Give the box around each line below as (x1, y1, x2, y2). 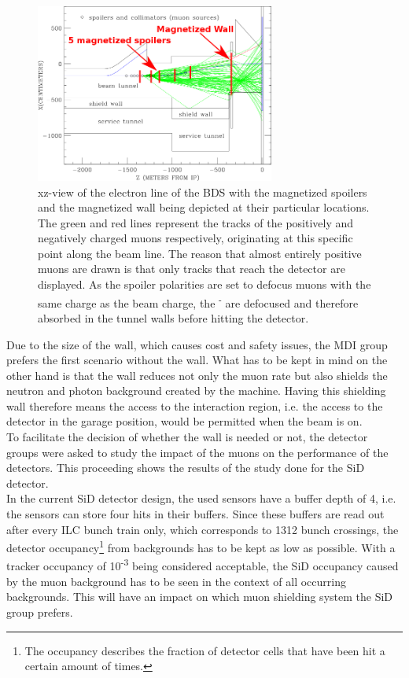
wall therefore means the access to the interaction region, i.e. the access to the (6, 397, 383, 414)
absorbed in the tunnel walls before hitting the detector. (38, 309, 309, 326)
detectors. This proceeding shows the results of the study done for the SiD (6, 459, 365, 476)
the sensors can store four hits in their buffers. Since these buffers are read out (6, 506, 385, 522)
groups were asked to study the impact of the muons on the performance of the (6, 444, 389, 460)
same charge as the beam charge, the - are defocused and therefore (38, 292, 359, 311)
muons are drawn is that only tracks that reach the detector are (38, 260, 345, 277)
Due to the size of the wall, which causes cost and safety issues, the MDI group (6, 336, 388, 352)
